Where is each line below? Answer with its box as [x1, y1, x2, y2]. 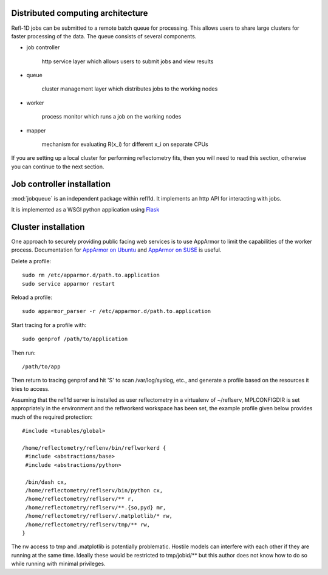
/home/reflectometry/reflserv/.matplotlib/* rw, [25, 512, 173, 520]
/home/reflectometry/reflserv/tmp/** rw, [25, 521, 151, 528]
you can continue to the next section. [11, 163, 104, 170]
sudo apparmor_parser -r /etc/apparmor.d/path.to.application [22, 308, 211, 315]
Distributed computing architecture [11, 8, 148, 18]
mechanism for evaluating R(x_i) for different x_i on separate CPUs [41, 140, 209, 148]
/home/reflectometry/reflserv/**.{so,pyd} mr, [25, 504, 166, 511]
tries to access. [11, 385, 50, 392]
